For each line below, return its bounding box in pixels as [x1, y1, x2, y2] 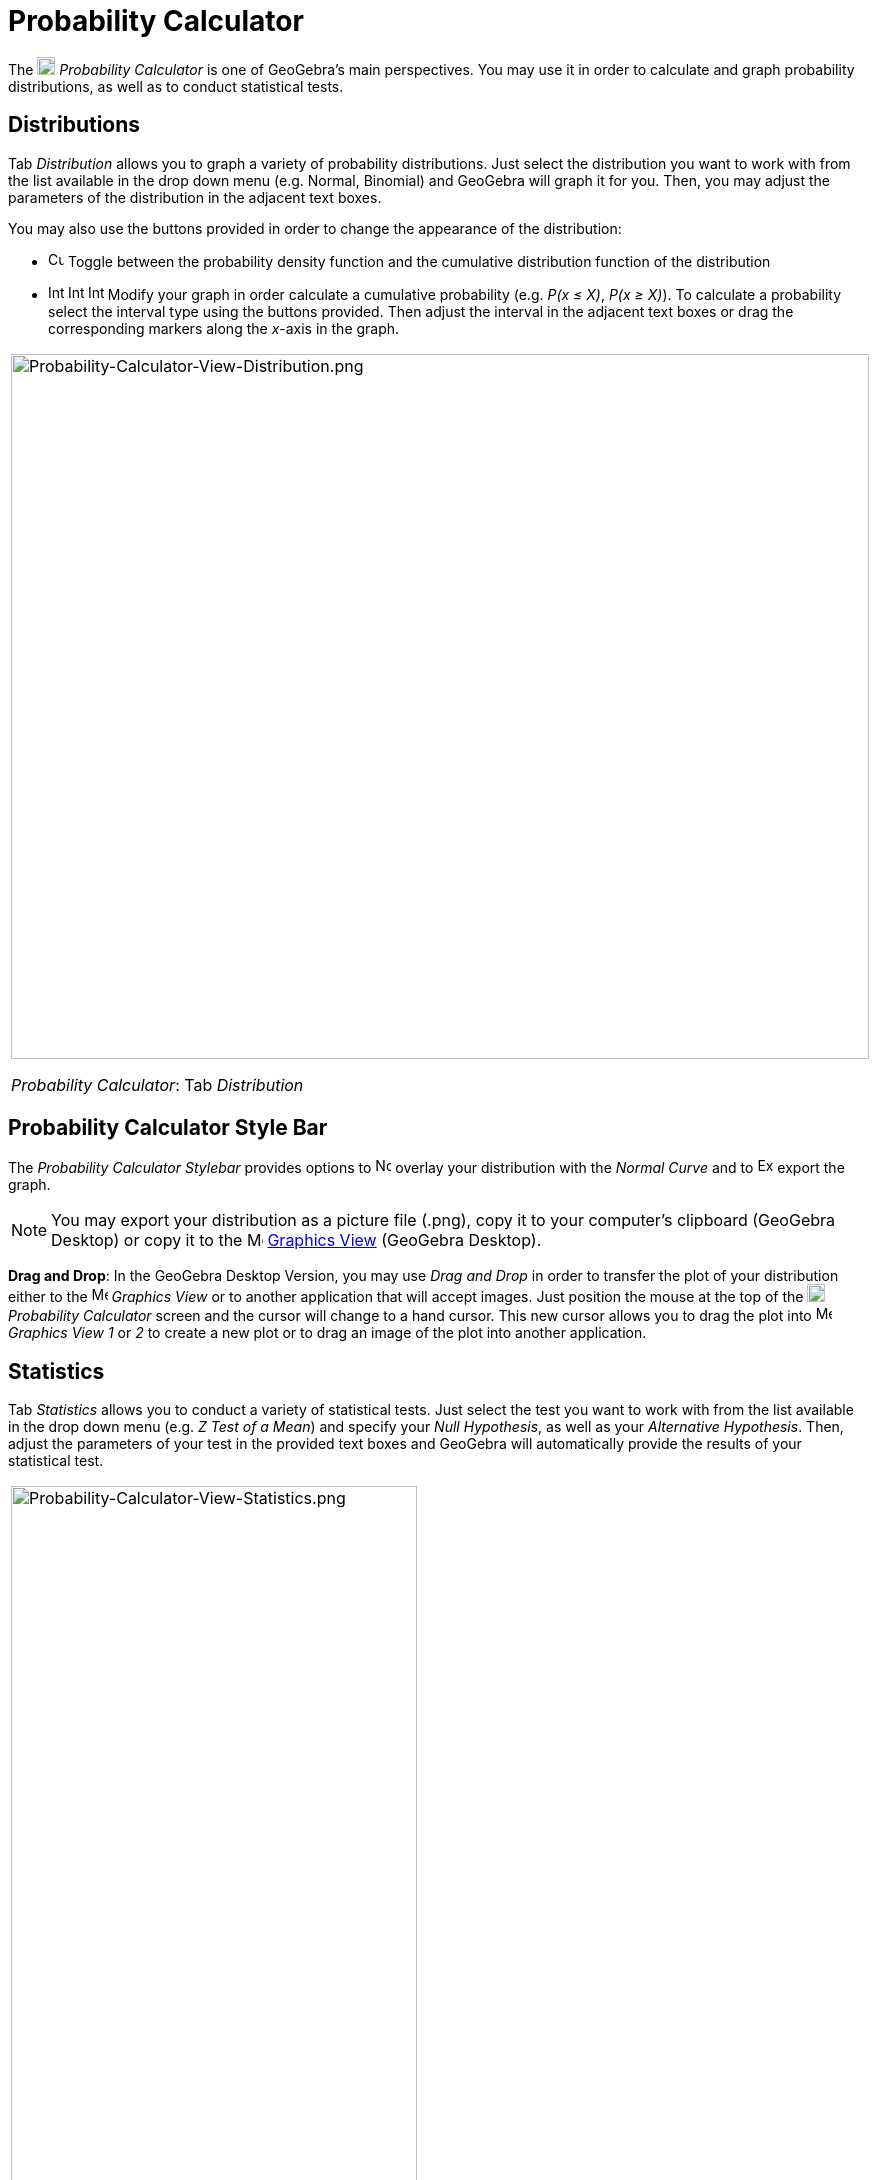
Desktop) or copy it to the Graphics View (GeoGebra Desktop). [51, 1230, 542, 1251]
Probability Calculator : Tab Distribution [11, 1074, 304, 1095]
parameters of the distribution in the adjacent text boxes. [8, 188, 382, 206]
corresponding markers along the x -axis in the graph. [48, 319, 400, 337]
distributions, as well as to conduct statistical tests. [8, 77, 344, 95]
